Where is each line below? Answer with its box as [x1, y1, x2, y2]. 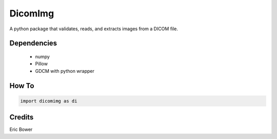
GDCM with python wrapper [35, 68, 95, 74]
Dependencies [9, 39, 57, 48]
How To [9, 81, 34, 90]
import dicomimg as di [20, 98, 77, 104]
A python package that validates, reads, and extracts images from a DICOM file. [9, 26, 179, 32]
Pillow [35, 61, 48, 67]
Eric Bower [9, 126, 33, 133]
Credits [9, 113, 34, 122]
